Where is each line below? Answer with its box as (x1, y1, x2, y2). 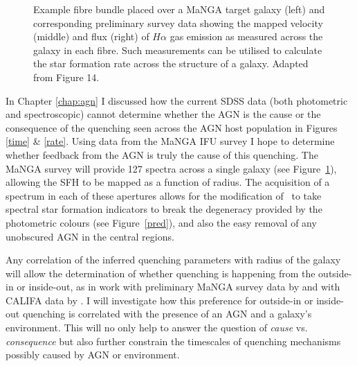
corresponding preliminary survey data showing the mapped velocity (33, 15, 323, 30)
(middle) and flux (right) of (33, 29, 149, 44)
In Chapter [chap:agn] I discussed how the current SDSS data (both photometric (6, 93, 348, 107)
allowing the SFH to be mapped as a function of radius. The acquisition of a (6, 175, 330, 189)
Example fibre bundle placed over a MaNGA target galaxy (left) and (33, 2, 325, 16)
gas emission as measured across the (170, 29, 323, 44)
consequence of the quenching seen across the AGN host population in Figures (6, 120, 338, 134)
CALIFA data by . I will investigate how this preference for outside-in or (6, 293, 313, 307)
